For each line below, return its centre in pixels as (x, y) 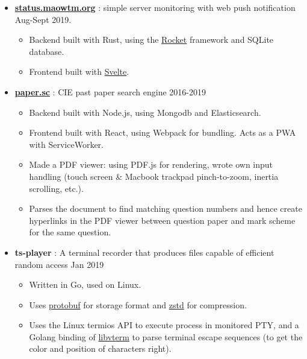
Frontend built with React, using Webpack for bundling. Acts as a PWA (163, 132)
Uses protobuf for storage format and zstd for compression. (138, 304)
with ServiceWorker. (67, 144)
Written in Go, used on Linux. (85, 284)
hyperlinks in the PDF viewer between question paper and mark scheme (162, 220)
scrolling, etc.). (56, 188)
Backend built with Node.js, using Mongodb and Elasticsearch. (145, 112)
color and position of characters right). (100, 348)
